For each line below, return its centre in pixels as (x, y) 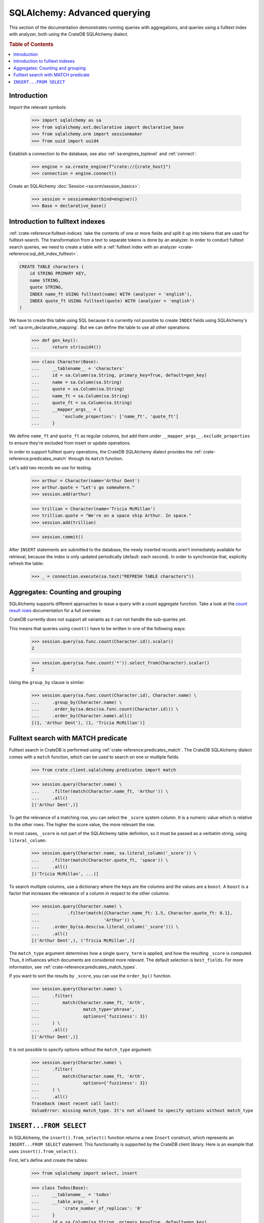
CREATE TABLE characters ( (52, 266)
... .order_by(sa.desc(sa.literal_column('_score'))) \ (105, 927)
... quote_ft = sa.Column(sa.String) (82, 403)
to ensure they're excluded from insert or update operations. (70, 443)
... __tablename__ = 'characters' (78, 369)
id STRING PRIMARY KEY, (58, 273)
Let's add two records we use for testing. (51, 468)
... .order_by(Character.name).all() (82, 716)
